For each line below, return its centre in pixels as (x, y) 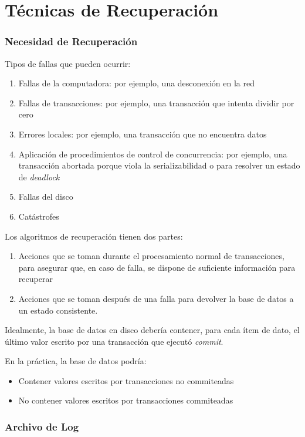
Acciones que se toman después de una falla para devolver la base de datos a (156, 298)
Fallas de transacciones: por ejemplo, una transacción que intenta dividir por (156, 102)
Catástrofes (39, 216)
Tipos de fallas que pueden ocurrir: (68, 63)
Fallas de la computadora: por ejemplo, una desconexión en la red (137, 83)
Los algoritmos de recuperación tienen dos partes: (94, 236)
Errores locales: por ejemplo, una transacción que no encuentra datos (143, 134)
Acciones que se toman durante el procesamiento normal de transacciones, (151, 256)
